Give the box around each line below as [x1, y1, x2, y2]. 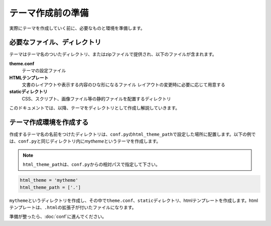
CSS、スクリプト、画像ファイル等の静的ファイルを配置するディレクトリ [22, 95, 171, 101]
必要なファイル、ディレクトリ [9, 38, 101, 47]
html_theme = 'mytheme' [20, 177, 79, 183]
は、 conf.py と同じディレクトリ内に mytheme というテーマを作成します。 [9, 138, 161, 144]
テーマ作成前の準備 [9, 8, 89, 19]
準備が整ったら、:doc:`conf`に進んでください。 [9, 213, 107, 219]
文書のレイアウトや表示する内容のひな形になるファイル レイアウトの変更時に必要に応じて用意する [22, 82, 225, 88]
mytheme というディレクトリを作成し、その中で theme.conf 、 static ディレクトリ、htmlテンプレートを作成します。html [9, 197, 258, 203]
